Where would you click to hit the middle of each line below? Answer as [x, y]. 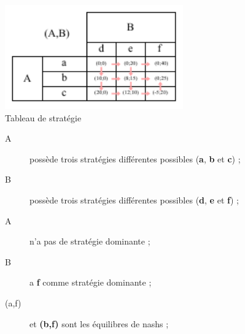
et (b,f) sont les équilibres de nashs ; [99, 323]
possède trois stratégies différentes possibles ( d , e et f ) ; [134, 200]
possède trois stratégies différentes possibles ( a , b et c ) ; [135, 158]
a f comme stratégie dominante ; [91, 282]
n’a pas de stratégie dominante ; [90, 241]
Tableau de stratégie [43, 117]
